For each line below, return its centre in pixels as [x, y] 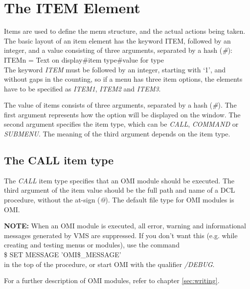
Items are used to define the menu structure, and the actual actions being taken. [125, 31]
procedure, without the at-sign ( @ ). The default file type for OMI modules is [119, 200]
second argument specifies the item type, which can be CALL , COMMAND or [121, 124]
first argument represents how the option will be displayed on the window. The [122, 114]
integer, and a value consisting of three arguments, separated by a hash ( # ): [118, 50]
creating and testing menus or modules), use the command [92, 245]
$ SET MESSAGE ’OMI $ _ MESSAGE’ [63, 255]
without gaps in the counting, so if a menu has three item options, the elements [123, 79]
